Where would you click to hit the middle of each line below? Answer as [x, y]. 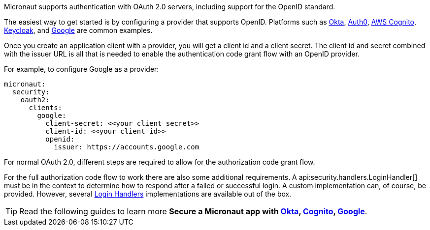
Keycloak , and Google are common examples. [78, 30]
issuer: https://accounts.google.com [127, 147]
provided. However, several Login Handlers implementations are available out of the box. [148, 194]
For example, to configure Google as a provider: [82, 69]
